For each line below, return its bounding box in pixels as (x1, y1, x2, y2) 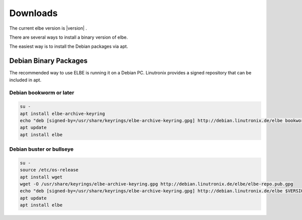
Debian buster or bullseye (9, 146, 74, 153)
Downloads (9, 8, 58, 19)
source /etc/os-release (20, 167, 79, 173)
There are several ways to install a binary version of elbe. (9, 34, 128, 40)
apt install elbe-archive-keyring (20, 111, 105, 117)
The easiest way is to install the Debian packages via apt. (9, 43, 128, 50)
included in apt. (9, 77, 42, 83)
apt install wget (20, 174, 63, 180)
